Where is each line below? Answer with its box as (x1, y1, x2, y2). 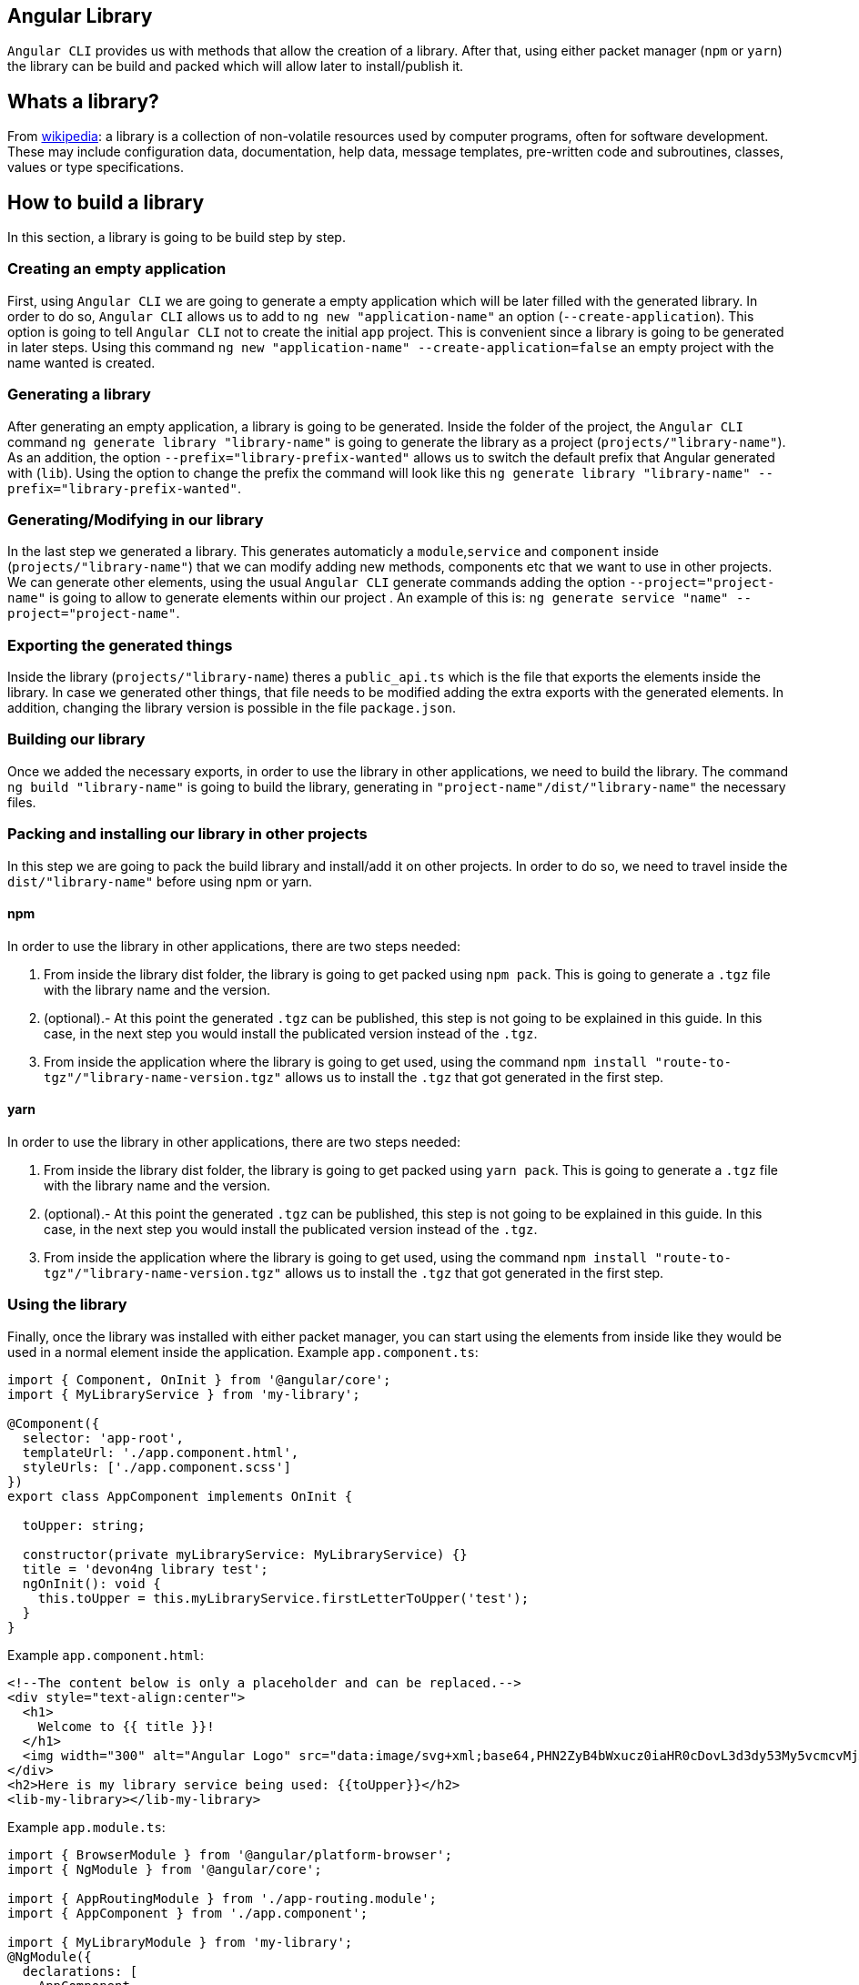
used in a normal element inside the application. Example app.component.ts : (7, 1343, 479, 1360)
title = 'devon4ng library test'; (22, 1561, 268, 1576)
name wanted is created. (7, 354, 156, 370)
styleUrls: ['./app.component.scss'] (22, 1459, 291, 1474)
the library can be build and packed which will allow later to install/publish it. (7, 58, 464, 75)
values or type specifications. (7, 159, 184, 176)
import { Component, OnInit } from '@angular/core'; (7, 1372, 391, 1387)
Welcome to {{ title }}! (37, 1718, 215, 1734)
